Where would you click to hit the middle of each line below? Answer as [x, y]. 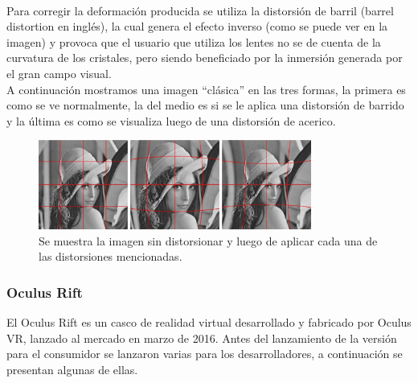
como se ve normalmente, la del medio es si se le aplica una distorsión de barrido [205, 105]
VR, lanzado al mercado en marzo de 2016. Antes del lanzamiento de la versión [202, 338]
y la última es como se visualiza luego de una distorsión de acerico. [171, 120]
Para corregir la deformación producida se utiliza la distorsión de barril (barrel [200, 10]
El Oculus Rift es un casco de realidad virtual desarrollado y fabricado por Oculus [209, 321]
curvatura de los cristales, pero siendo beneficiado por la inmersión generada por [205, 58]
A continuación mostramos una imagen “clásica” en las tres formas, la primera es [206, 89]
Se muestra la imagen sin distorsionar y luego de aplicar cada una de [208, 240]
